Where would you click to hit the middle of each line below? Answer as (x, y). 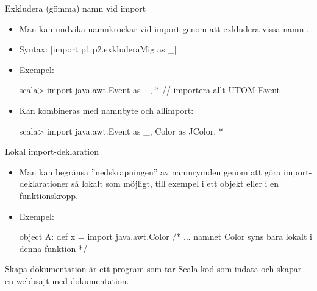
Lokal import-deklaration (52, 151)
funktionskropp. (49, 195)
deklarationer (44, 184)
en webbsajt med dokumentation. (67, 280)
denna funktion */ (53, 248)
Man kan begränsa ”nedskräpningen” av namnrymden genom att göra (150, 171)
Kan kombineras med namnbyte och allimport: (106, 110)
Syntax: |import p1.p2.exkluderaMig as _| (98, 49)
